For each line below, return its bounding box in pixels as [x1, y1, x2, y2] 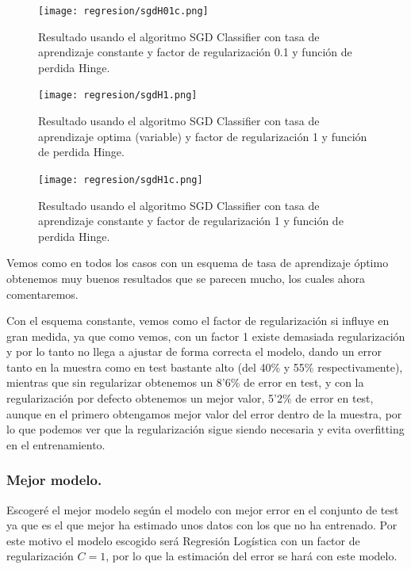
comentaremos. [6, 285, 79, 302]
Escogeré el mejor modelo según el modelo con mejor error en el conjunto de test [6, 501, 399, 517]
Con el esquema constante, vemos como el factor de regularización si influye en [6, 312, 390, 329]
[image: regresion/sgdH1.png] [38, 90, 198, 101]
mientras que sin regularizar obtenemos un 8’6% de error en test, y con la [6, 374, 364, 391]
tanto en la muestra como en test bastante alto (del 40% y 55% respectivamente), [6, 358, 403, 375]
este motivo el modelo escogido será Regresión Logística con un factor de [6, 532, 360, 548]
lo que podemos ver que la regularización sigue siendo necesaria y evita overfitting [6, 421, 405, 437]
